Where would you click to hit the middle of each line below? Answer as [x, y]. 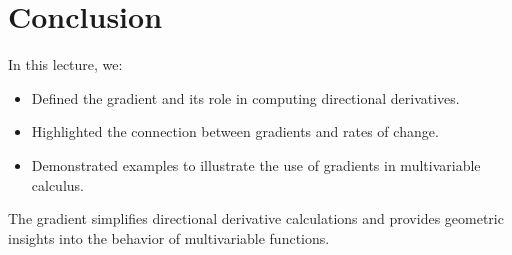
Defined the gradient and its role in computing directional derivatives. [245, 97]
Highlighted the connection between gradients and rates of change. [235, 131]
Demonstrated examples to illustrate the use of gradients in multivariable [256, 164]
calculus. [57, 184]
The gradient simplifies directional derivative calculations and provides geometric [256, 218]
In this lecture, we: [65, 64]
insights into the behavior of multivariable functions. [169, 237]
